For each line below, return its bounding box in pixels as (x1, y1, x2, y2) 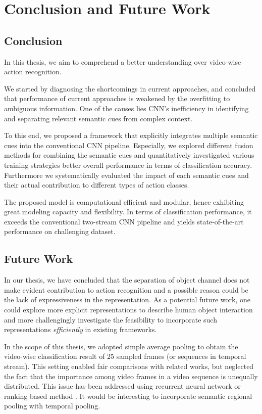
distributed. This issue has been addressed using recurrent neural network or (4, 381, 241, 391)
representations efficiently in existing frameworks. (4, 324, 157, 335)
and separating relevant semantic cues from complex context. (4, 113, 193, 123)
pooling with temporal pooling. (4, 400, 100, 411)
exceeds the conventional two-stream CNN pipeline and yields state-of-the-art (4, 216, 244, 226)
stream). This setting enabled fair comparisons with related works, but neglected (4, 361, 254, 372)
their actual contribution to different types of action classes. (4, 179, 189, 190)
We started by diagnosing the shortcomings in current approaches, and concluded (4, 83, 256, 94)
